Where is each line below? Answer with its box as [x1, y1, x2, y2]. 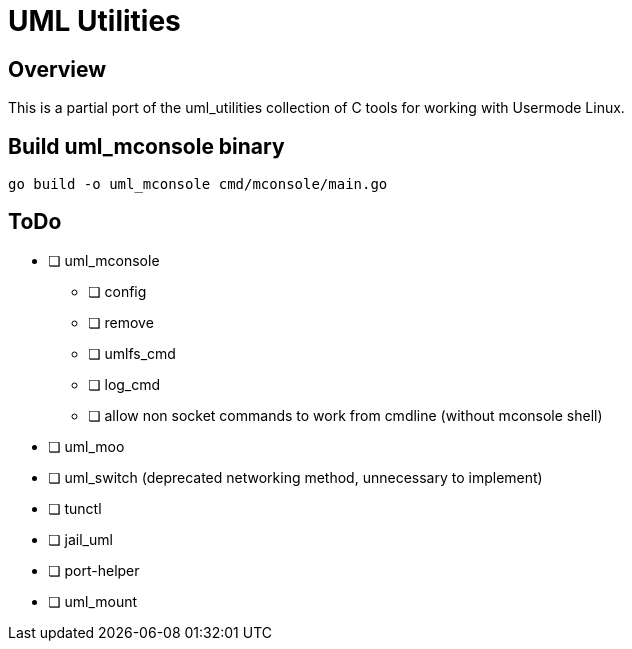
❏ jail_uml [48, 530, 113, 548]
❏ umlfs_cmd [88, 344, 176, 362]
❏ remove [88, 313, 154, 331]
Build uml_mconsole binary [8, 133, 285, 159]
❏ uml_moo [48, 437, 125, 455]
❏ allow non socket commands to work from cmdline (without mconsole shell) [88, 406, 603, 424]
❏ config [88, 282, 147, 300]
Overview [8, 56, 107, 82]
